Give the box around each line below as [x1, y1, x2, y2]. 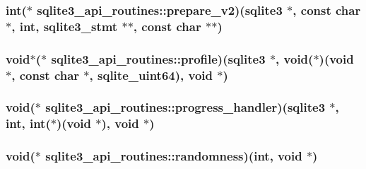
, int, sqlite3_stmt [11, 17, 118, 35]
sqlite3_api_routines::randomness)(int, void [45, 147, 302, 165]
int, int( [6, 115, 51, 132]
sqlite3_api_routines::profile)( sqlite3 [51, 49, 266, 67]
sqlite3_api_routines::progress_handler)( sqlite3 [45, 98, 326, 116]
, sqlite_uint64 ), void [89, 66, 213, 83]
